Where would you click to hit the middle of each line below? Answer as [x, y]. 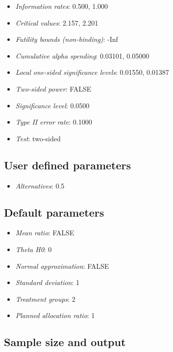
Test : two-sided [38, 138]
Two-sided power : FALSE [53, 88]
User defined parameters [68, 165]
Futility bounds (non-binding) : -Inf [67, 39]
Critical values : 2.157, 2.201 [57, 22]
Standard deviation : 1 [48, 282]
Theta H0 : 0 [34, 249]
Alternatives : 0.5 [40, 185]
